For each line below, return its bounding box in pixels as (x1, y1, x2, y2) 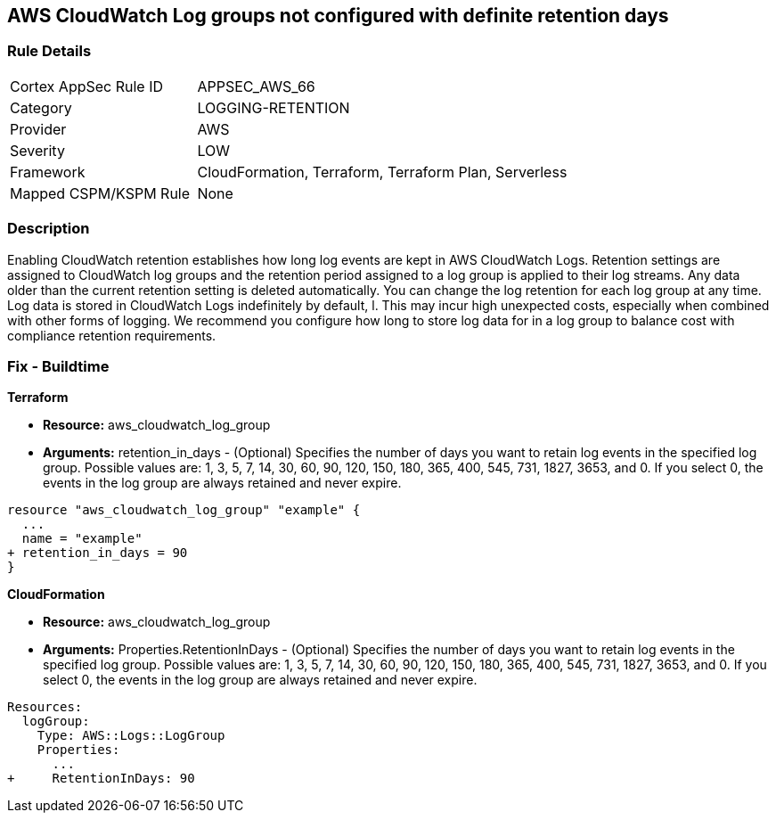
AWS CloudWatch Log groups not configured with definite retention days (7, 4, 669, 27)
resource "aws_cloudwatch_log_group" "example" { (7, 503, 361, 518)
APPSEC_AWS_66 (197, 77, 315, 95)
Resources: (7, 700, 83, 715)
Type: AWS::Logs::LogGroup (37, 728, 225, 743)
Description (7, 219, 90, 238)
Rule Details (7, 42, 92, 61)
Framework (10, 162, 86, 181)
